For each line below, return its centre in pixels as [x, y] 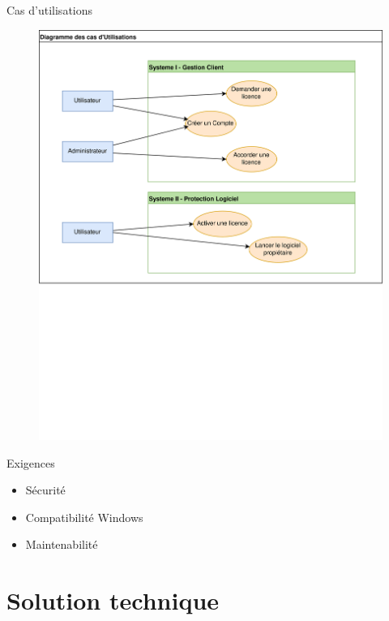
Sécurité [45, 490]
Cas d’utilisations [50, 10]
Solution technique [113, 600]
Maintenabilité [62, 544]
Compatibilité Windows [84, 517]
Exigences [31, 462]
